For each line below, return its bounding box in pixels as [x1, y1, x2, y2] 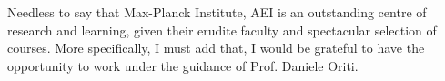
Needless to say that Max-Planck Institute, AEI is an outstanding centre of [7, 3, 427, 21]
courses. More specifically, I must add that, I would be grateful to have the [7, 38, 425, 57]
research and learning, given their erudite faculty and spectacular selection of [7, 20, 437, 39]
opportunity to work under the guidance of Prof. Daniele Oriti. [7, 56, 359, 75]
